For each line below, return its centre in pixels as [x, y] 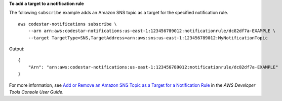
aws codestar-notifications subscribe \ [67, 24]
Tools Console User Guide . [36, 92]
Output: [17, 49]
